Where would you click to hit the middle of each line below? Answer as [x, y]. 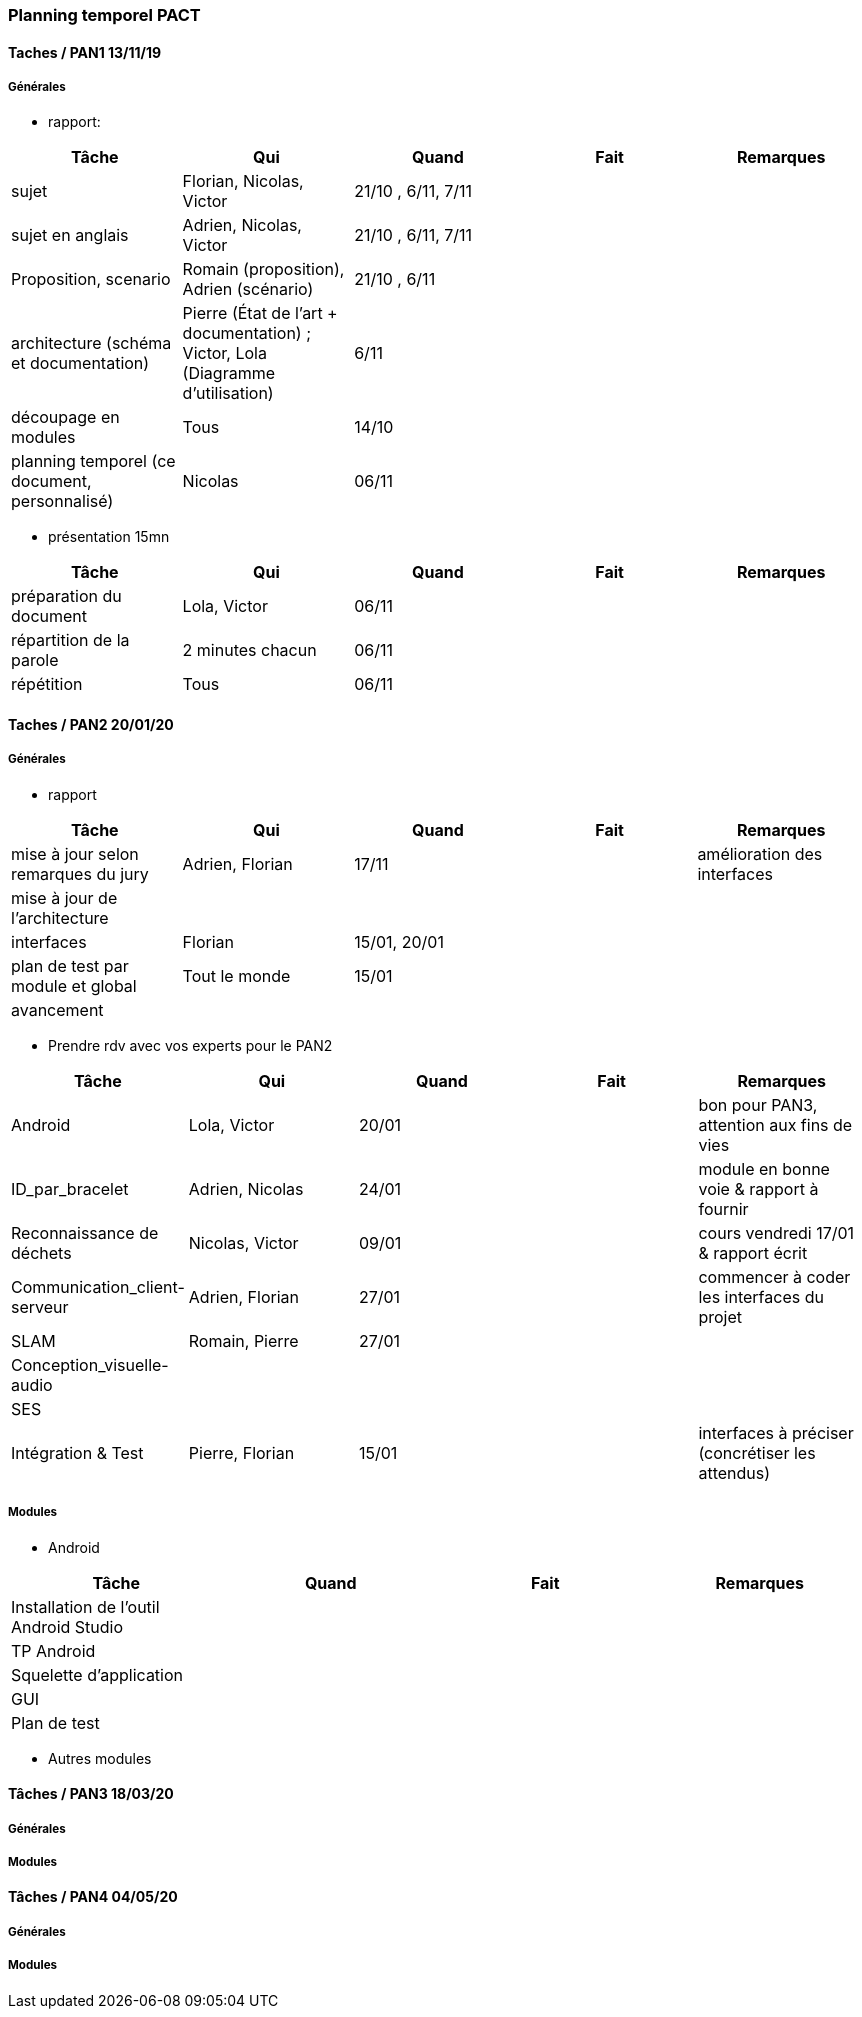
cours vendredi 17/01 [776, 1232]
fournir [723, 1208]
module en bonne [764, 1168]
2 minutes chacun [249, 650]
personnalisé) [62, 501]
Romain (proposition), [263, 269]
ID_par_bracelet [70, 1188]
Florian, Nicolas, [243, 181]
